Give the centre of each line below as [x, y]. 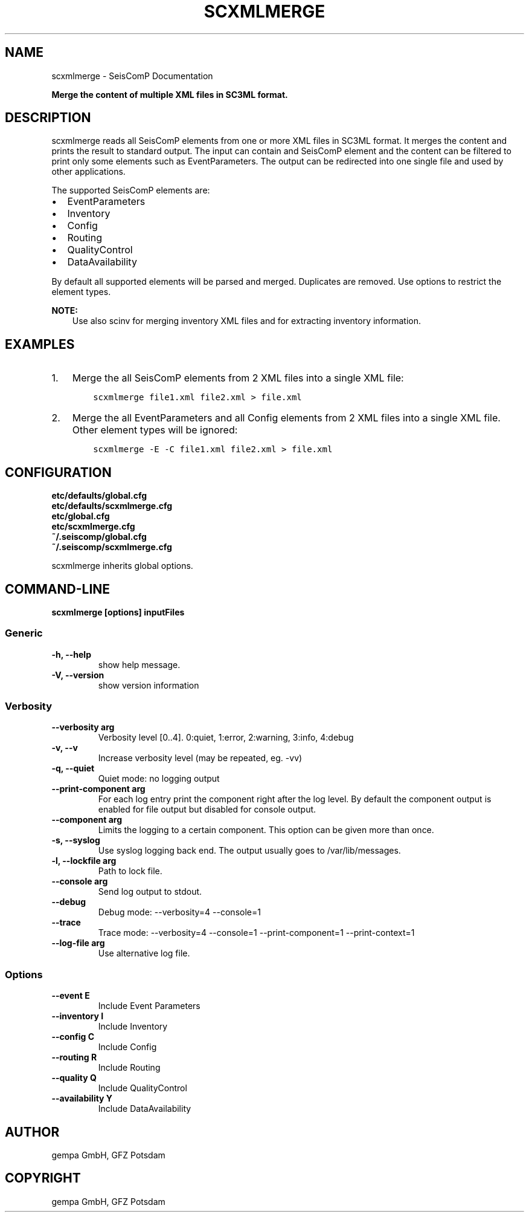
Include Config [127, 1047]
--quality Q [74, 1078]
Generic [24, 633]
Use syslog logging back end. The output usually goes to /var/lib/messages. [249, 851]
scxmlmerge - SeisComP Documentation [132, 76]
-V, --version [78, 675]
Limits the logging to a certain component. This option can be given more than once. [266, 830]
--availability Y [82, 1099]
